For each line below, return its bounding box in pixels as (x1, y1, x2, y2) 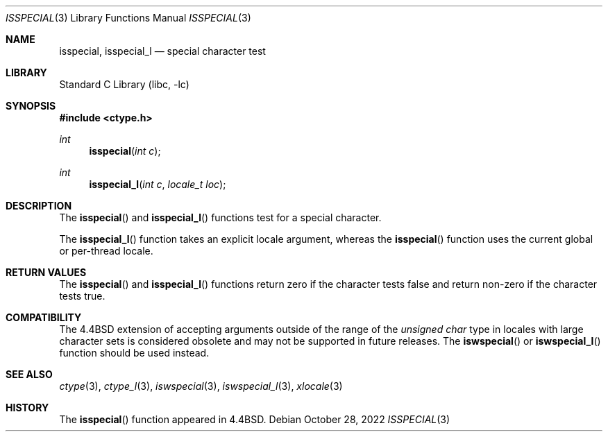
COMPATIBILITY (6, 311, 82, 323)
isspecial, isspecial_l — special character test (59, 45, 266, 57)
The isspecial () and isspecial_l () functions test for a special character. (59, 212, 382, 223)
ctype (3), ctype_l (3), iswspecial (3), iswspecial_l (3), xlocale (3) (59, 380, 343, 392)
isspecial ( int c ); (89, 145, 161, 157)
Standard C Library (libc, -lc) (59, 78, 189, 90)
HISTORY (6, 402, 49, 413)
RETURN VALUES (6, 266, 87, 278)
